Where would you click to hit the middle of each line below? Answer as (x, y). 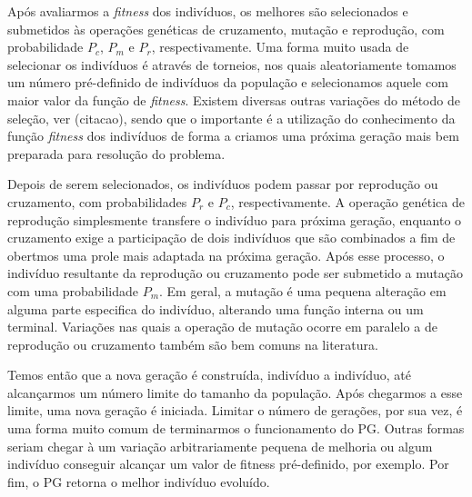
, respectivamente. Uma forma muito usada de (280, 47)
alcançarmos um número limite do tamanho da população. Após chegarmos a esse (235, 392)
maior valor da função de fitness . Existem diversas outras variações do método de (234, 99)
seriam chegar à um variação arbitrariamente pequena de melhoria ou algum (220, 446)
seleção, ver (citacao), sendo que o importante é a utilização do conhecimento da (231, 118)
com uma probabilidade (73, 290)
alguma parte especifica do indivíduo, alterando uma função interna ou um (216, 308)
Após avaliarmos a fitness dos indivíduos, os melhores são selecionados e (208, 11)
